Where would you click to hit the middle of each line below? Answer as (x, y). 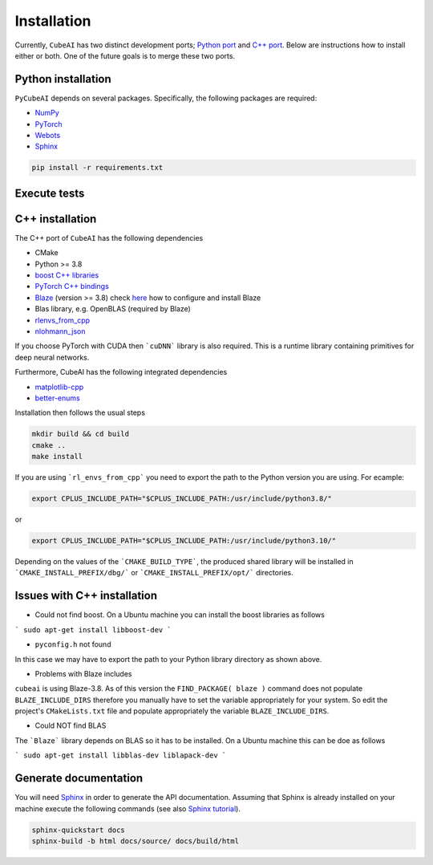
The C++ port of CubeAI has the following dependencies (109, 238)
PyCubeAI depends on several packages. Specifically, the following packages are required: (166, 98)
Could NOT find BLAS (71, 725)
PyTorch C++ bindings (72, 286)
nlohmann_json (60, 331)
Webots (48, 136)
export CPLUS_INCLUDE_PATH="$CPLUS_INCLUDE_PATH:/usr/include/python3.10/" (184, 541)
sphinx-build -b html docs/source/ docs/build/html (136, 841)
